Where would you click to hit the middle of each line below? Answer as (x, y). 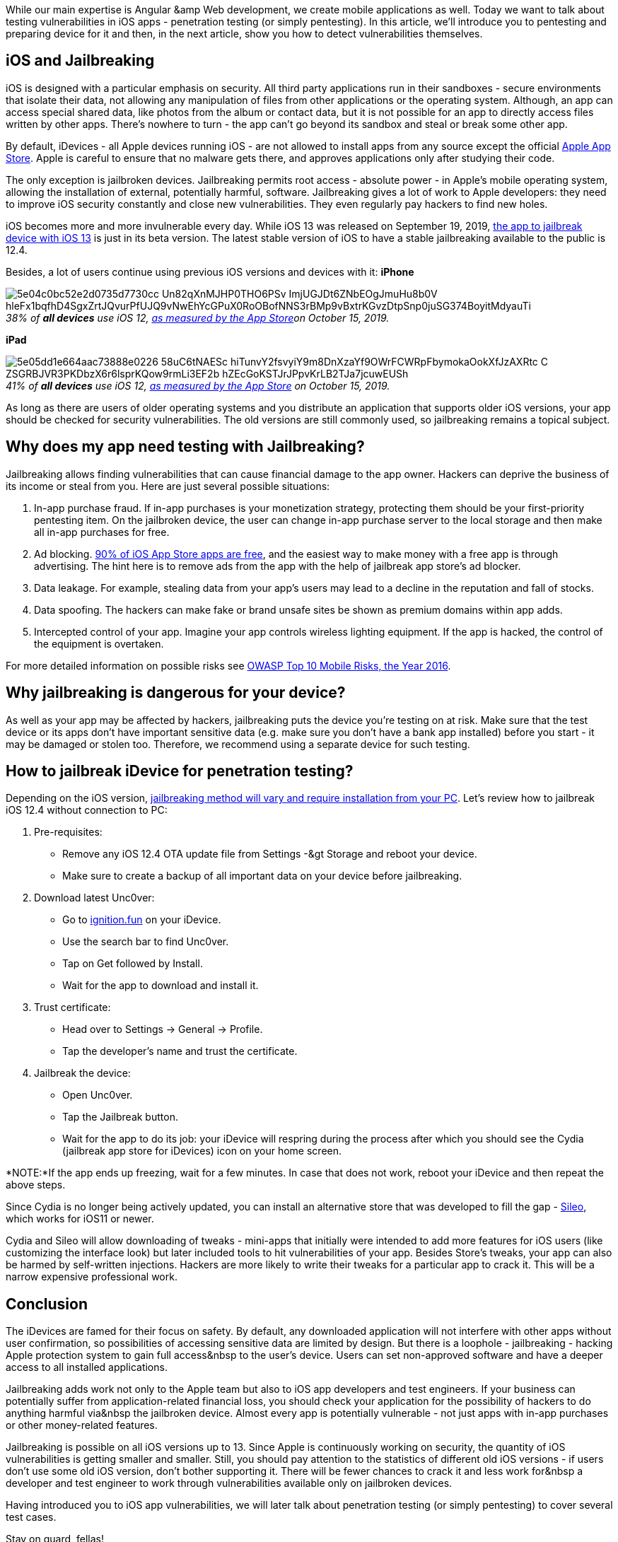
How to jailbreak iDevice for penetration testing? (180, 771)
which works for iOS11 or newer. (80, 1219)
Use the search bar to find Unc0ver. (146, 942)
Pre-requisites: (68, 832)
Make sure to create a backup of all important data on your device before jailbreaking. (262, 876)
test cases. (31, 1517)
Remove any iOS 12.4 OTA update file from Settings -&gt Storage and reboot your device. (270, 854)
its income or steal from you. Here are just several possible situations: (168, 486)
